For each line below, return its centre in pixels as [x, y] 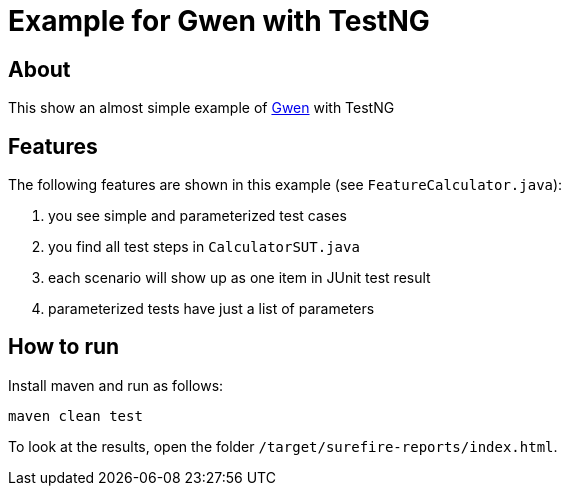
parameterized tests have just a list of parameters [211, 309]
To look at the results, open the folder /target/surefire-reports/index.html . [283, 446]
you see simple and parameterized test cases [197, 216]
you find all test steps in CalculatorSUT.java [204, 247]
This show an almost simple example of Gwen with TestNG [201, 108]
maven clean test [75, 415]
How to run [64, 347]
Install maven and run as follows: [116, 385]
